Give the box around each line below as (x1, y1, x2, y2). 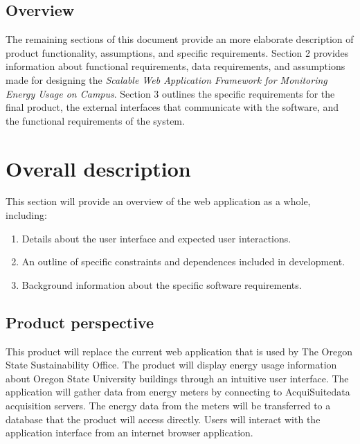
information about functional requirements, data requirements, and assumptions (6, 59, 345, 73)
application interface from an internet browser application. (6, 425, 253, 440)
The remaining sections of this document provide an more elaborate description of (6, 32, 354, 46)
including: (6, 208, 47, 222)
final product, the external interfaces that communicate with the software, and (6, 100, 339, 114)
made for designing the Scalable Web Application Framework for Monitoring (6, 72, 327, 87)
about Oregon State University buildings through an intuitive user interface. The (6, 371, 349, 385)
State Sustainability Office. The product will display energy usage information (6, 357, 337, 372)
